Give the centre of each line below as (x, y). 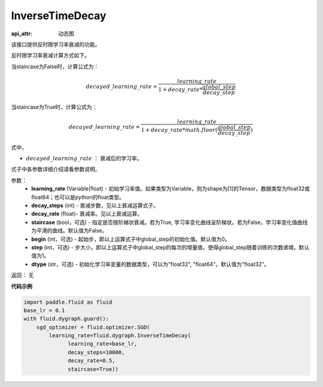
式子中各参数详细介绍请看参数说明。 (56, 169)
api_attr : (22, 34)
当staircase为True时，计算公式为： (54, 107)
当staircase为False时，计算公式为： (55, 66)
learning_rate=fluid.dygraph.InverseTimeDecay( (120, 336)
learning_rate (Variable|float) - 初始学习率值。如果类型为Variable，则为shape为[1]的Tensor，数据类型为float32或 (171, 189)
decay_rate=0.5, (92, 361)
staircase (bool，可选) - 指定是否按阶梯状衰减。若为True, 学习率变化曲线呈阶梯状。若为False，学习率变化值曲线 (170, 222)
